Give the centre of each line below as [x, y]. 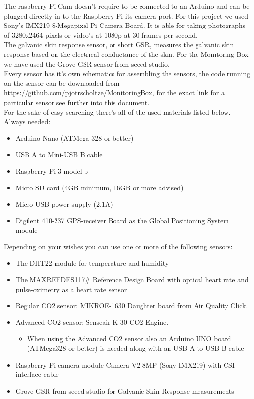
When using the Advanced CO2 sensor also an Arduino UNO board [129, 338]
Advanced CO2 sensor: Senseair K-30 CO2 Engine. [92, 322]
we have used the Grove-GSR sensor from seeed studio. [87, 64]
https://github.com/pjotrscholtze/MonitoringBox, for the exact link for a [114, 93]
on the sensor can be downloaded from [62, 83]
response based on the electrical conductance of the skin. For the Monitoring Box [126, 54]
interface [28, 374]
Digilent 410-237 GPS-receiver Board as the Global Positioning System [122, 220]
